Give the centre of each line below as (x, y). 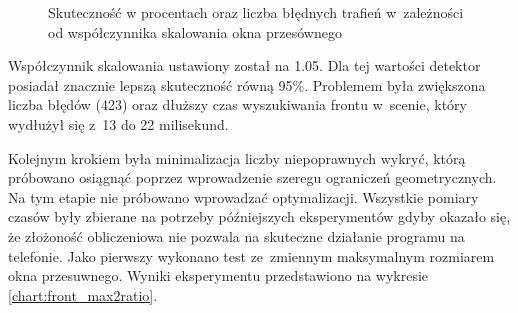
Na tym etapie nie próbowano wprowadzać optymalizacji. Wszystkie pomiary (243, 196)
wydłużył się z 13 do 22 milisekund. (118, 123)
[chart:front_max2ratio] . (83, 294)
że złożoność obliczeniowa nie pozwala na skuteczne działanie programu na (236, 235)
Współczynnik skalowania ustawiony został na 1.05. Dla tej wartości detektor (244, 65)
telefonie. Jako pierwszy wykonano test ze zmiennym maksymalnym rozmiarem (251, 255)
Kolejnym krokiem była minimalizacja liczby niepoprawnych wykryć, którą (237, 157)
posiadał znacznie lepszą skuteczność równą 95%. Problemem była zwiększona (247, 84)
